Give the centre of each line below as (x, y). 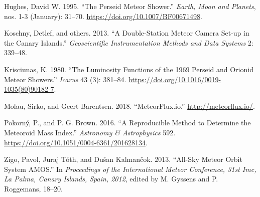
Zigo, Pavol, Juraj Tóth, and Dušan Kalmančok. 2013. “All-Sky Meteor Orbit (123, 159)
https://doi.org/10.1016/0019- (175, 79)
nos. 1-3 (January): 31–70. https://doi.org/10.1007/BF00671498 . (103, 16)
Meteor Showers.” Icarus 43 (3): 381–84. (65, 79)
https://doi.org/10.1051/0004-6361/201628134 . (76, 142)
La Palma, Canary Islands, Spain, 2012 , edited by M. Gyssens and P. (111, 179)
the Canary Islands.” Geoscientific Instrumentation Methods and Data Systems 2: (129, 42)
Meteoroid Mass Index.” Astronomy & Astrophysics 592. (90, 132)
